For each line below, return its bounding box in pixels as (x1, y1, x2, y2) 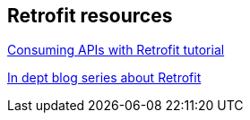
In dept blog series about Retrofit (7, 70, 202, 86)
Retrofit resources (7, 4, 173, 27)
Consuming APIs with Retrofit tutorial (7, 42, 225, 58)
